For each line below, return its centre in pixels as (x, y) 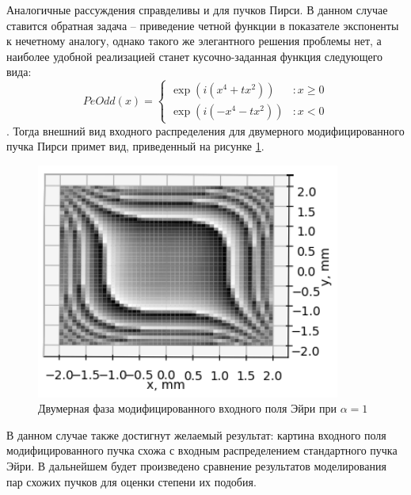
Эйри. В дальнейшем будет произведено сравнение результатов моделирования (196, 465)
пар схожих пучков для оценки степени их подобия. (131, 481)
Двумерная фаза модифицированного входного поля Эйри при (187, 408)
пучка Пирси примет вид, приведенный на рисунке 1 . (135, 146)
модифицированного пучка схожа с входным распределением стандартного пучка (202, 450)
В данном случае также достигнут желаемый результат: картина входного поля (196, 434)
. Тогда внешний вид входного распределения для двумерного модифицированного (205, 130)
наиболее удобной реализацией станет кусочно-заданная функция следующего (195, 56)
